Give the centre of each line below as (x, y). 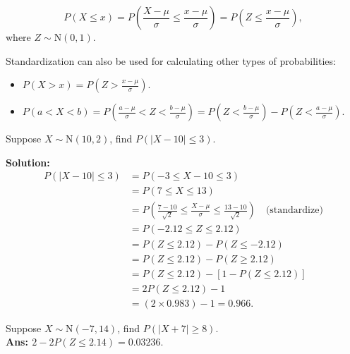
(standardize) (294, 210)
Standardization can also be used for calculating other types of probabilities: (171, 60)
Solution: (28, 162)
